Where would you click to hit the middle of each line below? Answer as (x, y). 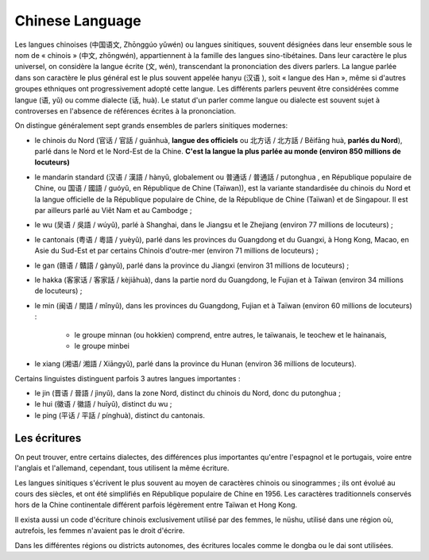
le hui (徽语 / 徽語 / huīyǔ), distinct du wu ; (103, 404)
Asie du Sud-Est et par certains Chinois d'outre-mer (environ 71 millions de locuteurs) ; (176, 251)
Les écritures (48, 438)
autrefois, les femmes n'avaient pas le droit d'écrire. (100, 531)
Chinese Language (78, 21)
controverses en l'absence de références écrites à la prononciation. (126, 110)
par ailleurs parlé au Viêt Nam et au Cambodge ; (113, 210)
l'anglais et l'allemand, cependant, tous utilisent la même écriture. (122, 468)
